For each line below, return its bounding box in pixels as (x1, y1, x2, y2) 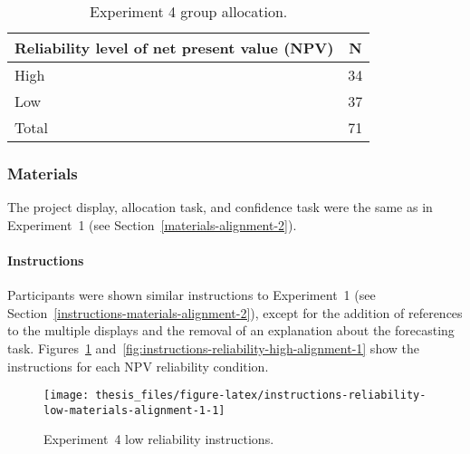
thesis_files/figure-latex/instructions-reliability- (95, 389, 427, 402)
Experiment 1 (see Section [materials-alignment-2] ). (7, 215, 297, 234)
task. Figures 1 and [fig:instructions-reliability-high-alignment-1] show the (7, 338, 419, 357)
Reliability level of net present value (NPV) (14, 37, 334, 58)
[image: (43, 389, 90, 402)
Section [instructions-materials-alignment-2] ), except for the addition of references (7, 303, 463, 322)
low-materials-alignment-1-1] (43, 403, 225, 417)
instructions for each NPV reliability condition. (7, 356, 269, 375)
